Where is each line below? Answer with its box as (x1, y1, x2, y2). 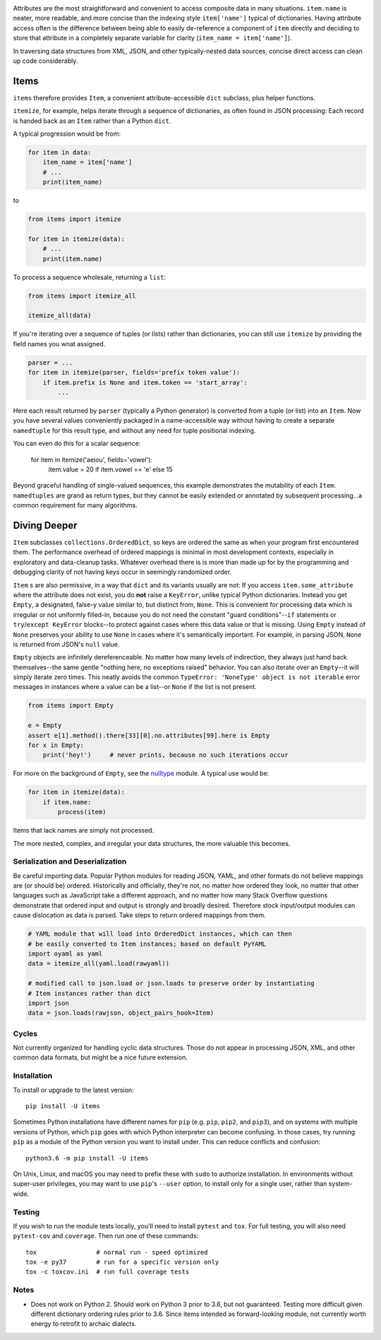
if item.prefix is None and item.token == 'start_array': (42, 378, 248, 387)
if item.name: (42, 798, 92, 806)
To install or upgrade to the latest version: (13, 1086, 134, 1094)
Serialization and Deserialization (13, 857, 127, 866)
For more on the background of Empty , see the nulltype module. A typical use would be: (13, 769, 270, 777)
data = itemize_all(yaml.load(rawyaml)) (28, 960, 169, 968)
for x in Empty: (28, 741, 85, 749)
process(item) (57, 808, 107, 816)
